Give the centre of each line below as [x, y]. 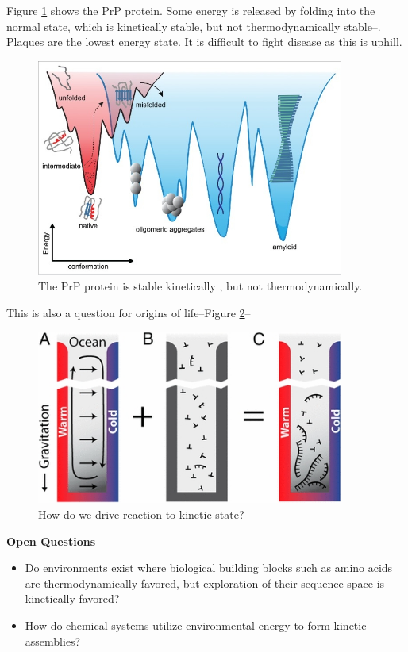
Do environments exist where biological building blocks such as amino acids [209, 568]
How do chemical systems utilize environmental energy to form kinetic [196, 625]
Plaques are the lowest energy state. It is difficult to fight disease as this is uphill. [204, 42]
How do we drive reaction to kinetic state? [141, 514]
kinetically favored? [72, 598]
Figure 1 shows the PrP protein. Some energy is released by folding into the [191, 10]
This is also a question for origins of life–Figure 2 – [129, 312]
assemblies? [53, 640]
